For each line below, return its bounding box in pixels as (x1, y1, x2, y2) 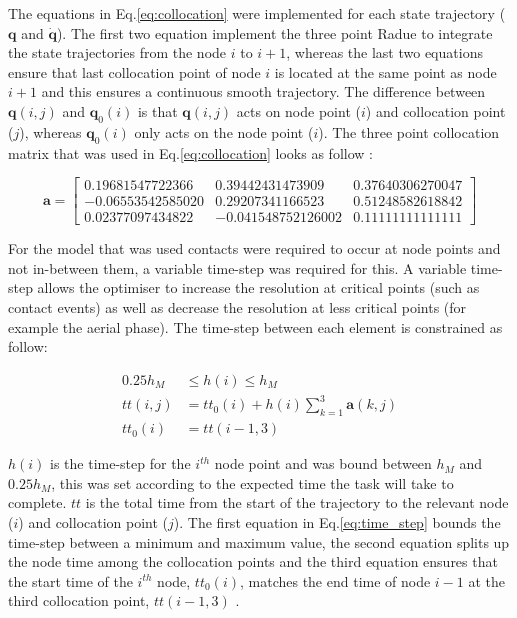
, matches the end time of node (239, 570, 431, 591)
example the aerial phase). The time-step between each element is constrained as (8, 316, 503, 337)
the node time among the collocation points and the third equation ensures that (8, 551, 498, 572)
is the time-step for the (50, 453, 191, 474)
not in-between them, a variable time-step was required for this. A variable (8, 257, 467, 278)
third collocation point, (8, 590, 150, 611)
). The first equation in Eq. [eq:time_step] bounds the (173, 511, 501, 532)
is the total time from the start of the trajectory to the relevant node (85, 492, 509, 513)
